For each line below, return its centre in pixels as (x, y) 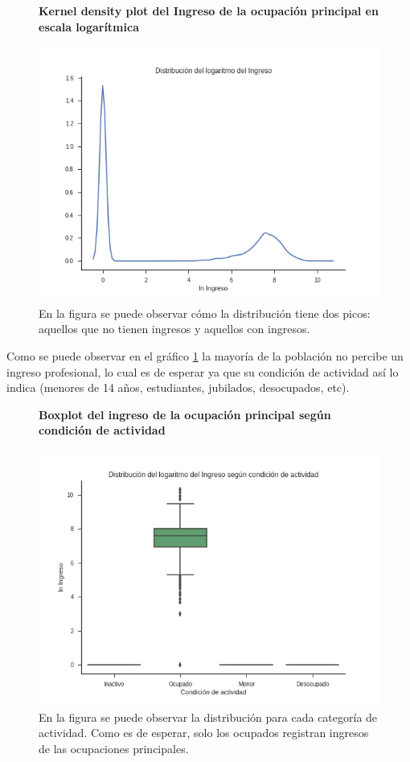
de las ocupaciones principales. (114, 748)
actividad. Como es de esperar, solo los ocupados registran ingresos (204, 733)
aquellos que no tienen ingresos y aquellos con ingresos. (174, 329)
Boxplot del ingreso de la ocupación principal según (185, 414)
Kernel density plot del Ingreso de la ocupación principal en (209, 10)
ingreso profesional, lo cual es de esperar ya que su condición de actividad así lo (203, 371)
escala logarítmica (89, 26)
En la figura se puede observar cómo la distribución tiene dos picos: (205, 313)
